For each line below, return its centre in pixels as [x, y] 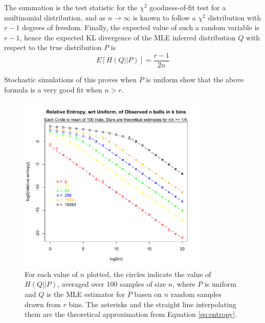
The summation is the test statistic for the [71, 7]
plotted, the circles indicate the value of [149, 274]
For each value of [51, 274]
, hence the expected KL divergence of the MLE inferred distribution [128, 37]
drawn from [43, 304]
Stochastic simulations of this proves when [71, 79]
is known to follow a [164, 17]
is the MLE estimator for [86, 294]
